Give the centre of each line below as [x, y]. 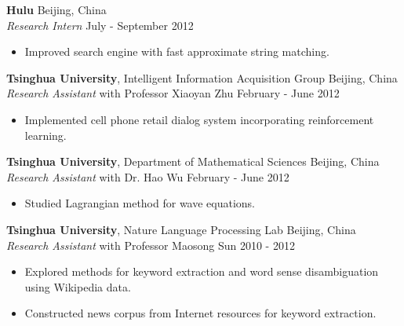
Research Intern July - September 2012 [100, 25]
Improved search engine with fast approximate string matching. [177, 51]
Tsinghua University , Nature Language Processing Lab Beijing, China [181, 229]
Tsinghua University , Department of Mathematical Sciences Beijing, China [193, 161]
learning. [45, 135]
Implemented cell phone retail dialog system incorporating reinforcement [199, 119]
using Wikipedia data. [78, 286]
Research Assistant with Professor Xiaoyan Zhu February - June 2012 [173, 93]
